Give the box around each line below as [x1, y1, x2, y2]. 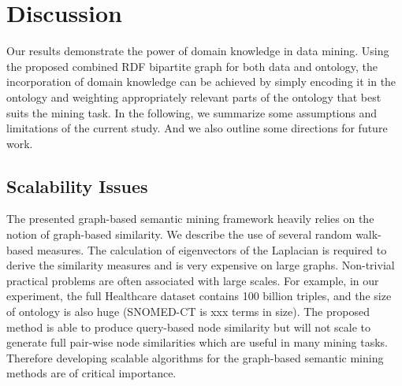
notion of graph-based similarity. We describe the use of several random [6, 226, 352, 243]
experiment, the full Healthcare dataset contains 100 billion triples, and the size [6, 288, 392, 304]
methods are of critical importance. [6, 365, 177, 381]
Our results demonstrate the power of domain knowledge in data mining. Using [6, 43, 389, 59]
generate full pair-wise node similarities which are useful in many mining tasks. [6, 334, 389, 351]
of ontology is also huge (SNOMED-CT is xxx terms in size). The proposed [6, 303, 370, 320]
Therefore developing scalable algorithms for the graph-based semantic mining [6, 349, 384, 366]
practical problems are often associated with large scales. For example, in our [6, 272, 379, 288]
